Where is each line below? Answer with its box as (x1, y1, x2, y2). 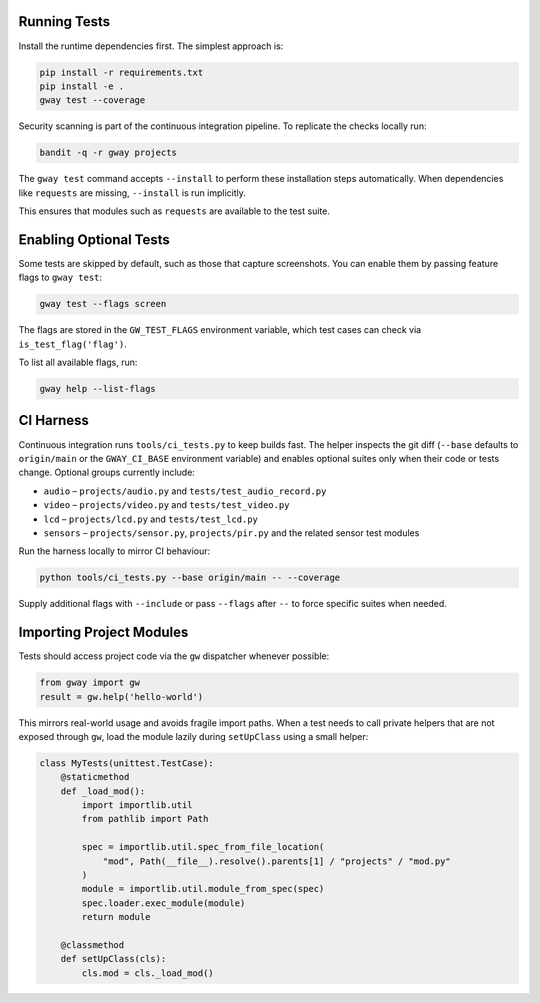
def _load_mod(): (60, 785, 146, 797)
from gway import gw (39, 677, 140, 689)
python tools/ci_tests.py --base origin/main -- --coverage (39, 572, 341, 584)
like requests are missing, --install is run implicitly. (18, 186, 247, 199)
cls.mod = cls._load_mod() (81, 967, 214, 979)
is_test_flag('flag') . (18, 338, 127, 350)
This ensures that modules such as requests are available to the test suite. (18, 205, 330, 217)
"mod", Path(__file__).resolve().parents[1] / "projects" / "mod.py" (102, 855, 452, 867)
